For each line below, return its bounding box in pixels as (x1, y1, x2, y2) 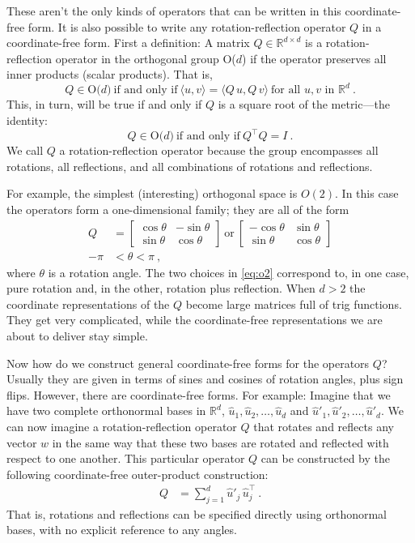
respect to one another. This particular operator (6, 450, 245, 467)
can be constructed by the (260, 450, 390, 467)
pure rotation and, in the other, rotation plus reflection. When (6, 280, 315, 297)
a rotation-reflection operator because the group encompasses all (59, 142, 379, 159)
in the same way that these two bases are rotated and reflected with (52, 434, 389, 451)
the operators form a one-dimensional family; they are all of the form (6, 200, 349, 217)
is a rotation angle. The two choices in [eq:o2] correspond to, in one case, (48, 263, 409, 280)
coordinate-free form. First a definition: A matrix (6, 34, 250, 51)
